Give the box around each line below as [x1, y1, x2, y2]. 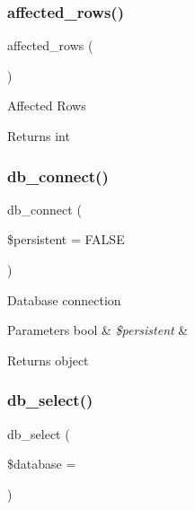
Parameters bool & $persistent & [7, 321, 189, 339]
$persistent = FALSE [7, 230, 125, 249]
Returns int [7, 127, 70, 145]
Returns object [7, 350, 89, 369]
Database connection [7, 290, 121, 309]
